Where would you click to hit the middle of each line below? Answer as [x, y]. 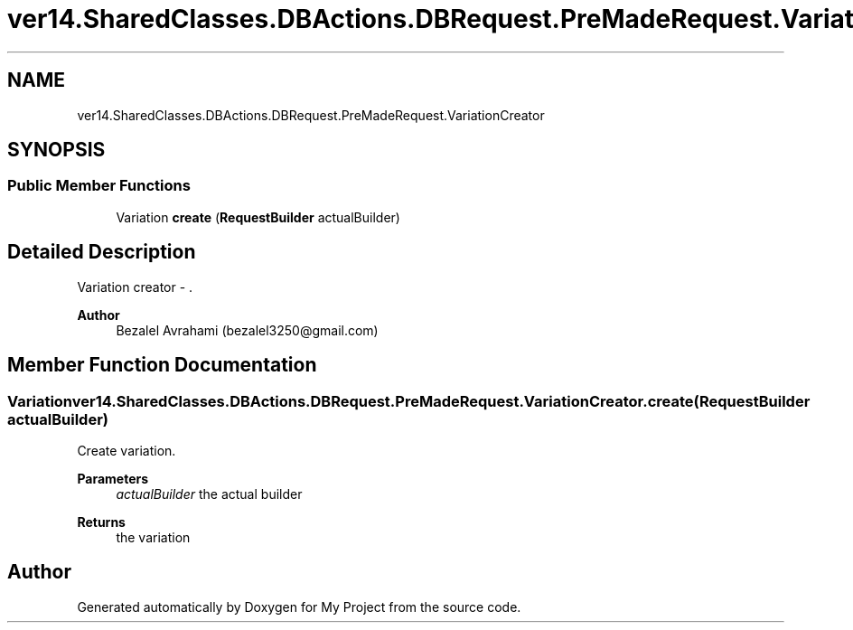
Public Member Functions [99, 186]
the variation [153, 537]
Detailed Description [102, 252]
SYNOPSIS [56, 150]
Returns [101, 522]
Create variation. [127, 450]
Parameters [113, 478]
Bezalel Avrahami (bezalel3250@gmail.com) [247, 330]
